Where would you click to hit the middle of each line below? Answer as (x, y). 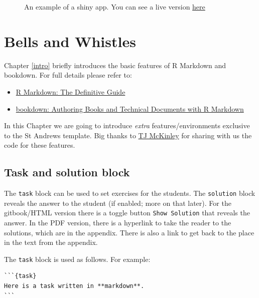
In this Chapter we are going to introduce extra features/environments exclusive (127, 125)
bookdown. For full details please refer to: (68, 75)
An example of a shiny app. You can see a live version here (115, 7)
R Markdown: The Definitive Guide (71, 91)
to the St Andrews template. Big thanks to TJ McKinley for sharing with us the (128, 135)
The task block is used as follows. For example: (77, 259)
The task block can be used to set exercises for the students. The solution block (130, 193)
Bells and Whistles (70, 41)
